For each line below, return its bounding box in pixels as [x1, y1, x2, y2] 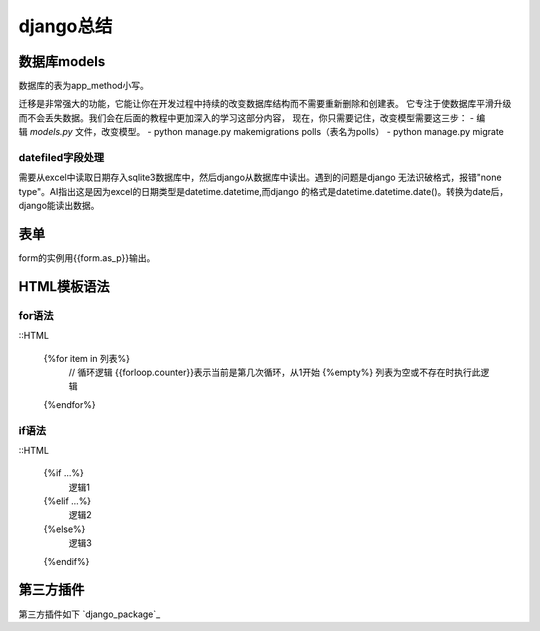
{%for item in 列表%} [43, 352, 130, 364]
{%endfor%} [43, 398, 96, 410]
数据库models [18, 53, 106, 70]
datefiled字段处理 [18, 151, 105, 164]
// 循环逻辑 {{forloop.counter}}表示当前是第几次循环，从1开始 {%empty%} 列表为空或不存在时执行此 [68, 366, 481, 378]
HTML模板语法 [18, 278, 110, 295]
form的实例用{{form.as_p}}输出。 [18, 252, 156, 264]
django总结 [18, 15, 113, 37]
